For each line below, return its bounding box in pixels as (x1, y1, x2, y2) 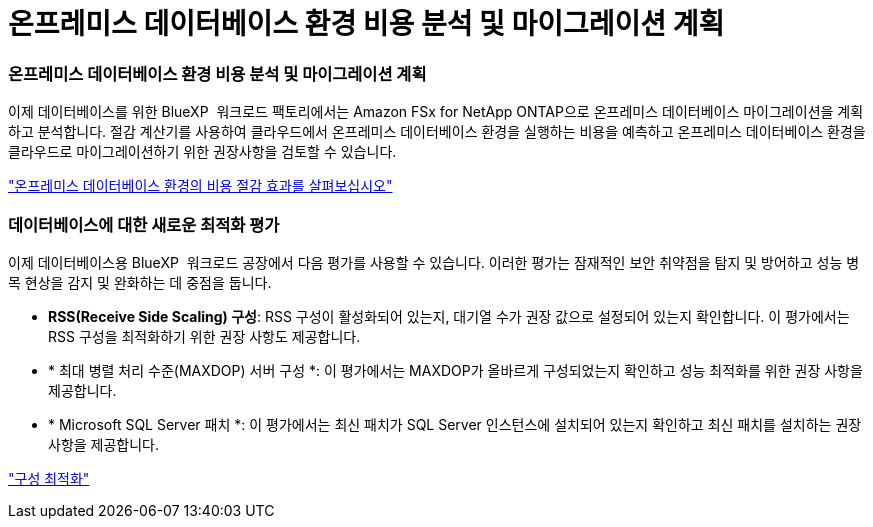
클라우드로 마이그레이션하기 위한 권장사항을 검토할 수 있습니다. (8, 143, 397, 161)
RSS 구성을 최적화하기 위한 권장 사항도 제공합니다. (48, 327, 361, 345)
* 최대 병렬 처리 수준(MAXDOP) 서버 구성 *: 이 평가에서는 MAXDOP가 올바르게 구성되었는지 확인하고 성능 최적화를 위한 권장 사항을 (48, 361, 863, 379)
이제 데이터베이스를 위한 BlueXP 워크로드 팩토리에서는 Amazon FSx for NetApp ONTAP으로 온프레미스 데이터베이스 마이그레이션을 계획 (8, 103, 864, 121)
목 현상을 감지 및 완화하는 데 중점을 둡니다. (8, 273, 272, 291)
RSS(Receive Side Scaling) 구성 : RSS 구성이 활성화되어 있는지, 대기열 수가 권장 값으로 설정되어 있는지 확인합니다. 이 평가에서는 (48, 307, 850, 325)
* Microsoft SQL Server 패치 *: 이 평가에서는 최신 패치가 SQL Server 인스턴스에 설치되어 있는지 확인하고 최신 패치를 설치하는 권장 (48, 415, 862, 433)
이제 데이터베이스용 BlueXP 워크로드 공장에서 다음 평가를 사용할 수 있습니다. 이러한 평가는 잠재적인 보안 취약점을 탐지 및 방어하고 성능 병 (8, 253, 860, 271)
